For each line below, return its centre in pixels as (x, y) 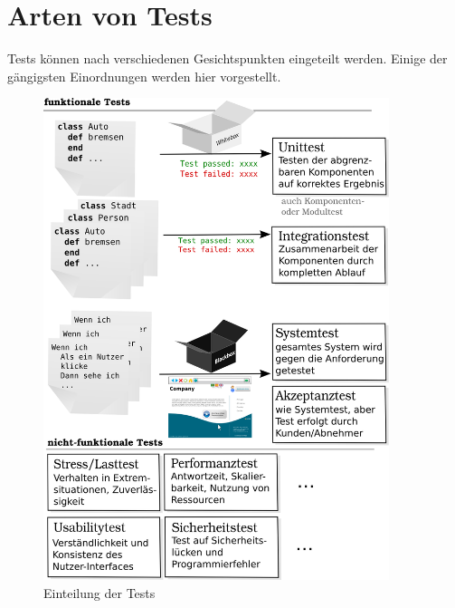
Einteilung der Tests (100, 592)
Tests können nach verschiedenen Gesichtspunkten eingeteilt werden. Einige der (227, 58)
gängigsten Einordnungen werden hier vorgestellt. (144, 76)
